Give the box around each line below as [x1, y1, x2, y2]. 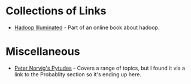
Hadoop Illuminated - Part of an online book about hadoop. [14, 24, 160, 31]
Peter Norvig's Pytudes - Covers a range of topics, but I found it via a [14, 64, 186, 71]
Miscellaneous [5, 45, 80, 58]
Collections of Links [5, 4, 107, 18]
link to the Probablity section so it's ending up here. [14, 70, 142, 78]
